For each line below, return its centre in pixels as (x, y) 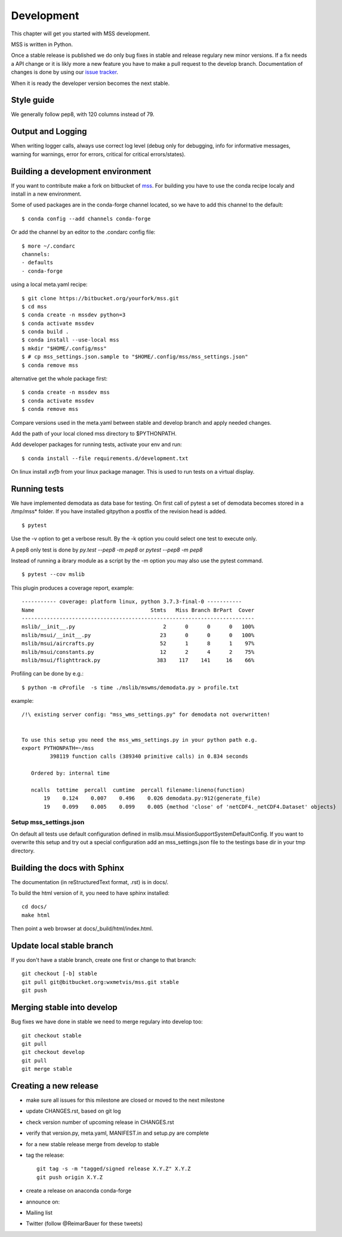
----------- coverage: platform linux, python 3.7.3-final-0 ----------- (132, 602)
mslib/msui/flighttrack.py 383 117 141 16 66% (138, 660)
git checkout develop (53, 1052)
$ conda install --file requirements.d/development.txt (105, 458)
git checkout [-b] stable (60, 974)
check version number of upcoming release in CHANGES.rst (100, 1122)
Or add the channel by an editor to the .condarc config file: (83, 232)
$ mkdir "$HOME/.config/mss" (64, 348)
